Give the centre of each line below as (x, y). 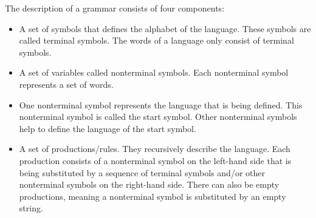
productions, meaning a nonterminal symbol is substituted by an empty (153, 196)
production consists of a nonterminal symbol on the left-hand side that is (155, 160)
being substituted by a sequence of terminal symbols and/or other (142, 172)
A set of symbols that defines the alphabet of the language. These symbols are (165, 28)
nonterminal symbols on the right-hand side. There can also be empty (149, 184)
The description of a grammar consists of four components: (115, 8)
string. (31, 208)
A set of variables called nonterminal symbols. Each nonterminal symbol (154, 72)
